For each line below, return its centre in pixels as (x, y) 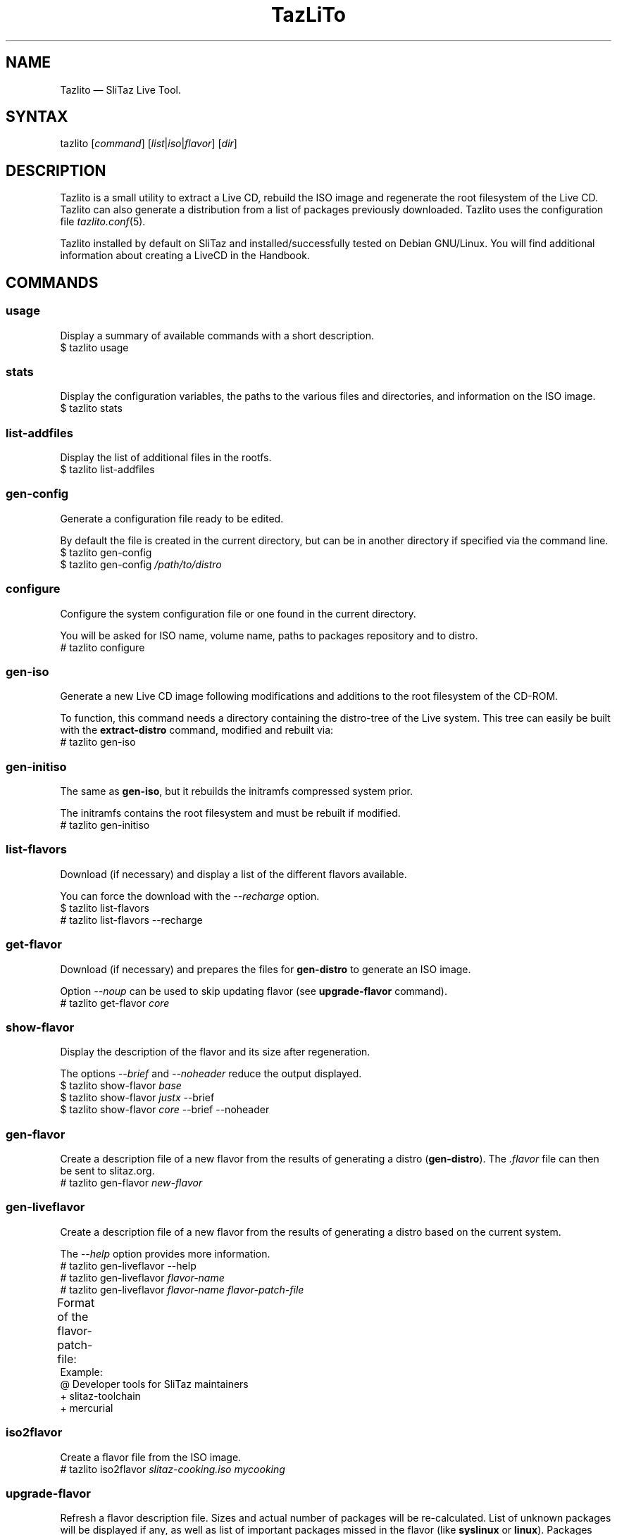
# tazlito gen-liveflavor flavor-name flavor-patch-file (182, 1289)
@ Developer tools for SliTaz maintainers (154, 1384)
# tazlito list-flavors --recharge (131, 920)
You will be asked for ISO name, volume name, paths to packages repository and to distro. (269, 635)
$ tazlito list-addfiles (107, 469)
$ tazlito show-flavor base (121, 1086)
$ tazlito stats (91, 408)
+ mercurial (87, 1408)
